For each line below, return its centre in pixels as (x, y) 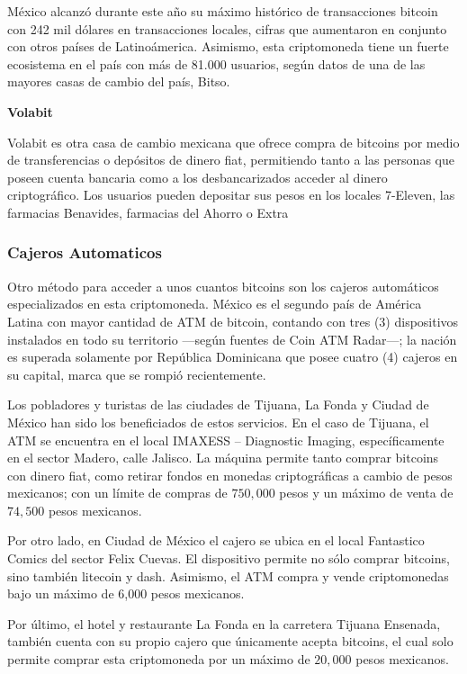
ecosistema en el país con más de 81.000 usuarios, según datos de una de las (216, 63)
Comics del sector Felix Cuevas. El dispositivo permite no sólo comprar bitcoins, (229, 558)
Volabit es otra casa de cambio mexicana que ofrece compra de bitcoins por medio (233, 142)
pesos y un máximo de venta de (366, 493)
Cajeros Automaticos (85, 252)
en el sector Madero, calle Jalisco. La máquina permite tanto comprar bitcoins (223, 458)
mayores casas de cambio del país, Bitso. (119, 81)
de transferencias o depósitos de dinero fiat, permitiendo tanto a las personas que (231, 160)
